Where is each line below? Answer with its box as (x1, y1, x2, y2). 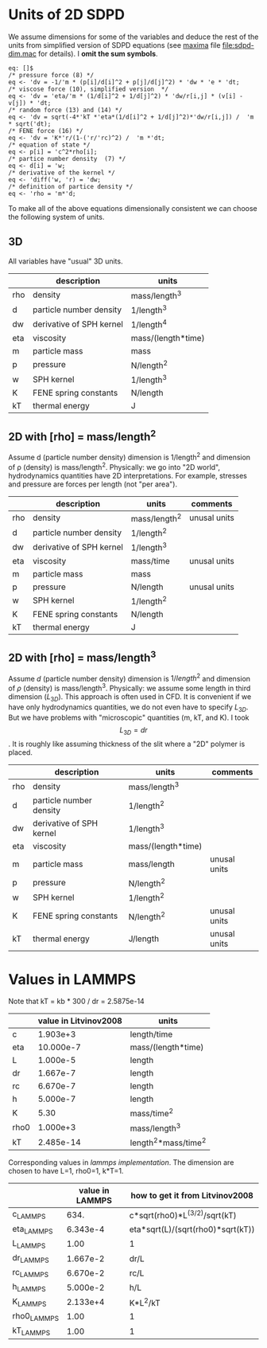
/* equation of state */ (8, 141, 91, 149)
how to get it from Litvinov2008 (130, 1190, 254, 1201)
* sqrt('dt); (8, 119, 52, 128)
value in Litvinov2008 (37, 1015, 123, 1026)
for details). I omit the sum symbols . (38, 49, 158, 58)
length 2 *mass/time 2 (130, 1135, 207, 1148)
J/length (128, 933, 160, 944)
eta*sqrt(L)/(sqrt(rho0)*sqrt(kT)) (129, 1224, 255, 1235)
